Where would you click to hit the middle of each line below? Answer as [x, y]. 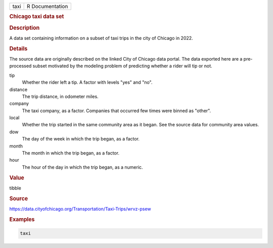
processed [20, 66]
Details [18, 48]
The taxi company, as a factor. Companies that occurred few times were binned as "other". [117, 111]
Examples [22, 219]
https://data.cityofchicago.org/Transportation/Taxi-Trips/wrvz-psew [80, 209]
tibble [15, 188]
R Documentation [48, 6]
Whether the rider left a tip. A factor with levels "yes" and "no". [87, 82]
